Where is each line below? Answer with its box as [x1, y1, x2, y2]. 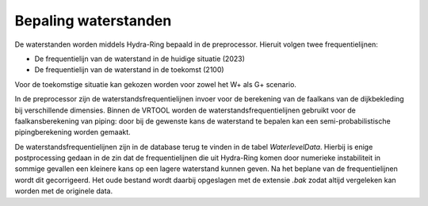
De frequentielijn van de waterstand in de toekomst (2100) [34, 65, 225, 74]
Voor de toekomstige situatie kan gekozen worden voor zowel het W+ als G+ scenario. [14, 79, 297, 89]
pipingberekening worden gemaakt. [14, 128, 131, 137]
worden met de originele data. [14, 186, 113, 196]
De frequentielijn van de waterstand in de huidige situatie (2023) [34, 54, 246, 63]
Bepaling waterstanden [14, 12, 172, 29]
